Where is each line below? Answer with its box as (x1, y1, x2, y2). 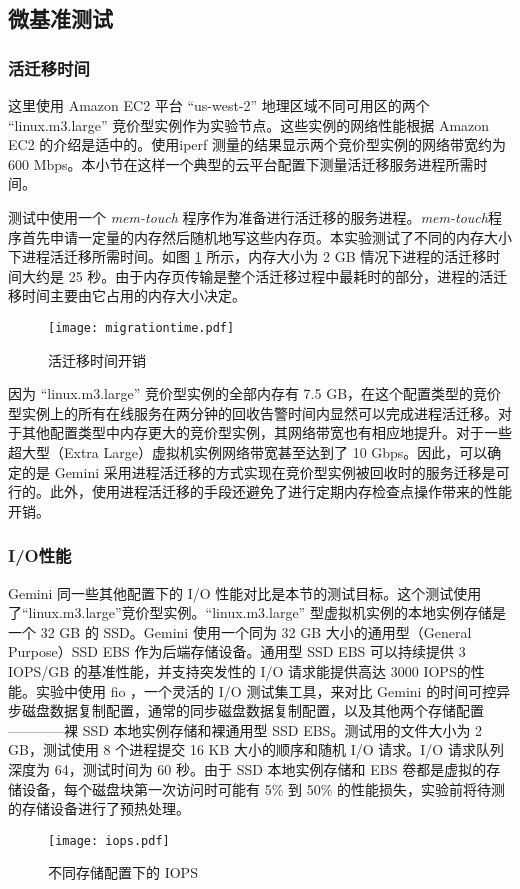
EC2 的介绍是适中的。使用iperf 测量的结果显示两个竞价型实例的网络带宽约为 (8, 134, 507, 155)
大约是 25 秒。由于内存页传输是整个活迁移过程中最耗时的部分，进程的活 (21, 265, 494, 286)
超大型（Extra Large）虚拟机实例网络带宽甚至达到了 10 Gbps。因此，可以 (8, 441, 488, 462)
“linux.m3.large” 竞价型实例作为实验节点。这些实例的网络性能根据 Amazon (8, 114, 490, 135)
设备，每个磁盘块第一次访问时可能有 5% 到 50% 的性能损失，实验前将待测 (21, 778, 505, 799)
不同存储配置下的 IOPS (48, 862, 198, 883)
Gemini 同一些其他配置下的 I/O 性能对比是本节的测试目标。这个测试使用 (8, 582, 482, 603)
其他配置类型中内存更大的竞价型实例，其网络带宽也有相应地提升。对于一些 (21, 422, 512, 443)
